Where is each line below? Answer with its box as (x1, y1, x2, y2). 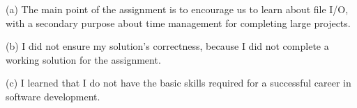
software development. (6, 89, 100, 103)
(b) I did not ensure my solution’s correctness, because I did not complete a (6, 39, 329, 53)
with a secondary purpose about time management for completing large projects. (6, 15, 351, 30)
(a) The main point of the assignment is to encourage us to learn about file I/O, (6, 2, 349, 16)
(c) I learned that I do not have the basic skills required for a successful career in (6, 75, 351, 90)
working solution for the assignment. (6, 52, 161, 66)
